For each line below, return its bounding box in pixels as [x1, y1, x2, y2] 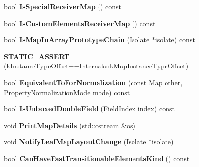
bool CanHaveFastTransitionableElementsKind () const [4, 153, 190, 163]
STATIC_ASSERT [4, 51, 70, 61]
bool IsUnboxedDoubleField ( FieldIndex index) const [4, 103, 175, 114]
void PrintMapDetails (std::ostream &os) [4, 120, 135, 130]
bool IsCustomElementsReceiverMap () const [4, 18, 156, 28]
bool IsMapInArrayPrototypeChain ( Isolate [4, 34, 150, 45]
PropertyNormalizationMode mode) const [4, 87, 130, 97]
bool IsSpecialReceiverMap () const [4, 1, 121, 11]
